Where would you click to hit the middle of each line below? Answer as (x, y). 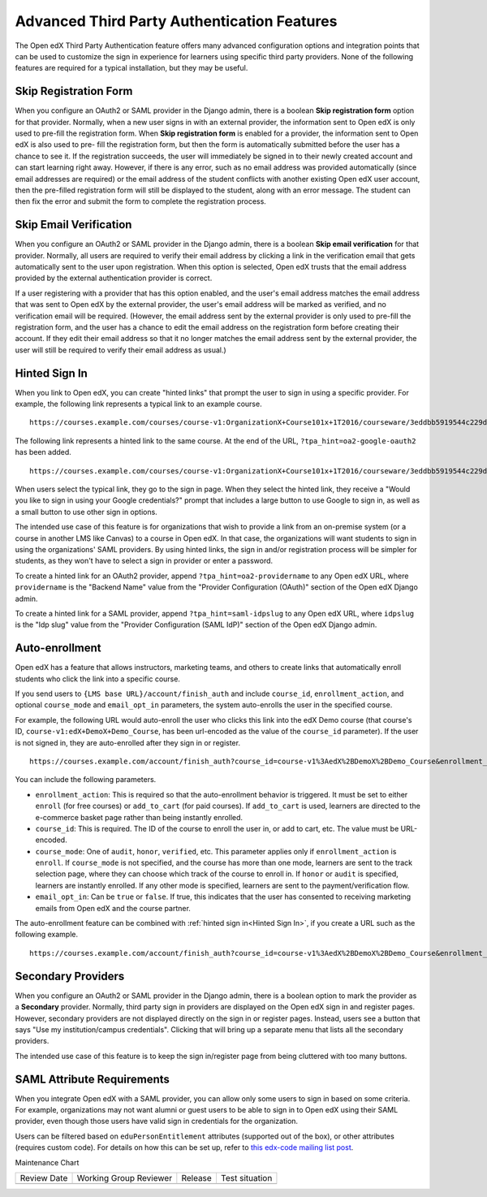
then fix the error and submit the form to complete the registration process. (141, 201)
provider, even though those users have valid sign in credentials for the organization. (157, 1121)
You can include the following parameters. (86, 780)
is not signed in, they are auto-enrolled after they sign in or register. (128, 742)
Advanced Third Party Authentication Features (176, 21)
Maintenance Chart (47, 1162)
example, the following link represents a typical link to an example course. (139, 404)
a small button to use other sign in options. (86, 512)
